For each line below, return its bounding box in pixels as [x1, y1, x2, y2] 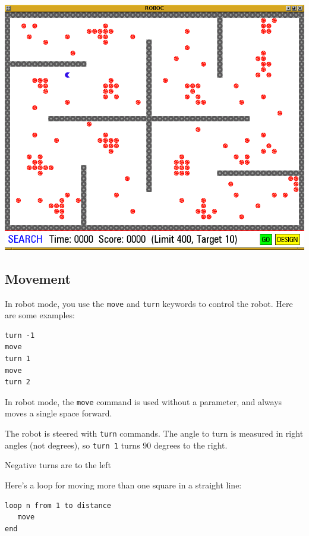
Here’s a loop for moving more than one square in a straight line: [5, 478, 242, 491]
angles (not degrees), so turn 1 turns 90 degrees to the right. [5, 438, 228, 451]
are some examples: [5, 309, 75, 321]
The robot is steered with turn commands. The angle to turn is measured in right [5, 427, 304, 440]
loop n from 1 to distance [5, 501, 111, 510]
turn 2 [5, 378, 30, 387]
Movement [5, 269, 71, 287]
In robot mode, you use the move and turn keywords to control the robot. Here [5, 297, 293, 309]
